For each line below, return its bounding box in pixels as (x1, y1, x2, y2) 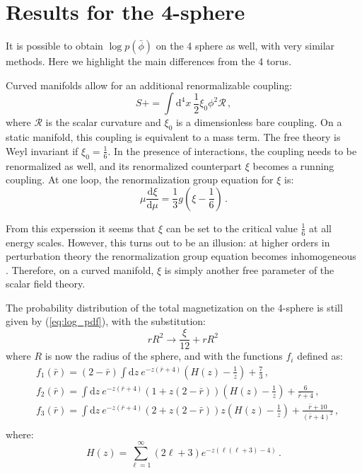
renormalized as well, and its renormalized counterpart (6, 158, 243, 173)
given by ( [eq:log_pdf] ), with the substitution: (6, 314, 206, 329)
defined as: (297, 348, 343, 363)
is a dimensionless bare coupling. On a (175, 115, 342, 130)
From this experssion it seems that (6, 220, 156, 235)
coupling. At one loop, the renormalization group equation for (6, 172, 274, 187)
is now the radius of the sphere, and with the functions (45, 348, 283, 363)
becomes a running (252, 158, 334, 173)
